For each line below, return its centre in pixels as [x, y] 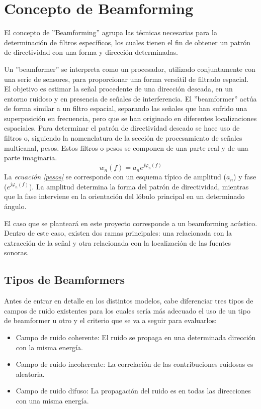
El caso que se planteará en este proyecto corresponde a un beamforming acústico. [131, 223]
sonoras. [17, 252]
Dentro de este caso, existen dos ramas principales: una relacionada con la [118, 233]
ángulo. [15, 206]
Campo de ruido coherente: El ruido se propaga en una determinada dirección [136, 337]
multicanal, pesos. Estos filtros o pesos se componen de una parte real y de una [126, 147]
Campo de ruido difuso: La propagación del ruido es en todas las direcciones [133, 391]
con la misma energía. [49, 347]
